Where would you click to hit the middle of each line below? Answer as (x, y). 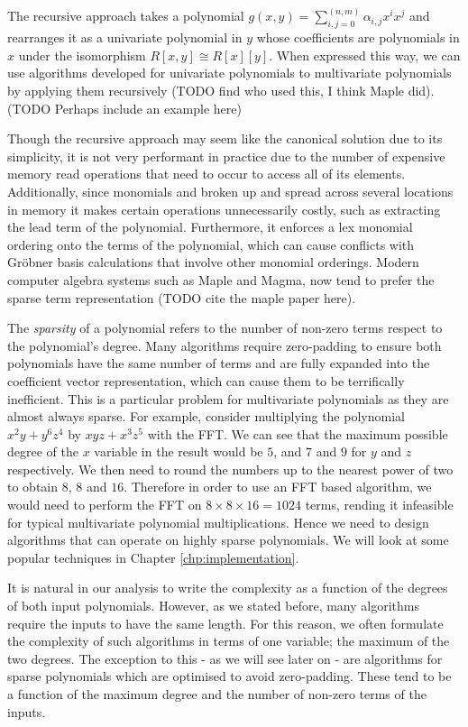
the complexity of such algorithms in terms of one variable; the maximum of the (229, 641)
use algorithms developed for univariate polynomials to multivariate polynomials (229, 73)
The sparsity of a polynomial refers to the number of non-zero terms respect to (225, 328)
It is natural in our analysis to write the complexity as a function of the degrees (228, 588)
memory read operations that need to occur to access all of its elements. (206, 174)
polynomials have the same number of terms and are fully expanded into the (219, 363)
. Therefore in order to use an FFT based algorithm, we (278, 487)
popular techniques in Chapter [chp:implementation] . (153, 557)
